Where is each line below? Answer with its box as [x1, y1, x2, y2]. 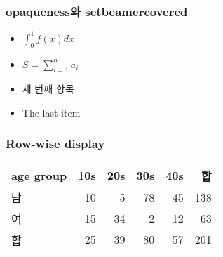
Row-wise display [6, 135, 105, 152]
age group [11, 167, 67, 184]
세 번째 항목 [22, 81, 74, 96]
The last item [22, 105, 81, 119]
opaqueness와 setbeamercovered [6, 2, 188, 20]
